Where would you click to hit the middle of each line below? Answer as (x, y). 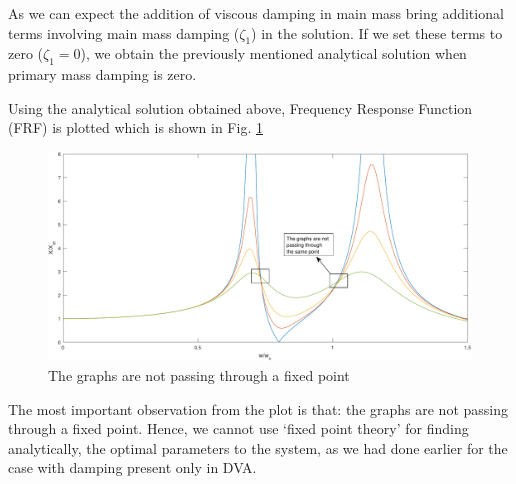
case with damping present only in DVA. (132, 467)
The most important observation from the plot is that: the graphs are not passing (258, 408)
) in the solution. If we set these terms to (377, 32)
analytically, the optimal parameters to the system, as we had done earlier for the (258, 447)
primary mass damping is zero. (102, 74)
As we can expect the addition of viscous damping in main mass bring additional (256, 13)
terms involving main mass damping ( (124, 32)
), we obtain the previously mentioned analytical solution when (273, 53)
